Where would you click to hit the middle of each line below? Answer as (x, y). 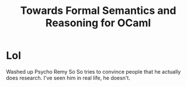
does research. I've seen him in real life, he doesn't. (68, 78)
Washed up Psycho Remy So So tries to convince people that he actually (93, 71)
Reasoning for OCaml (98, 23)
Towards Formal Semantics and (98, 11)
